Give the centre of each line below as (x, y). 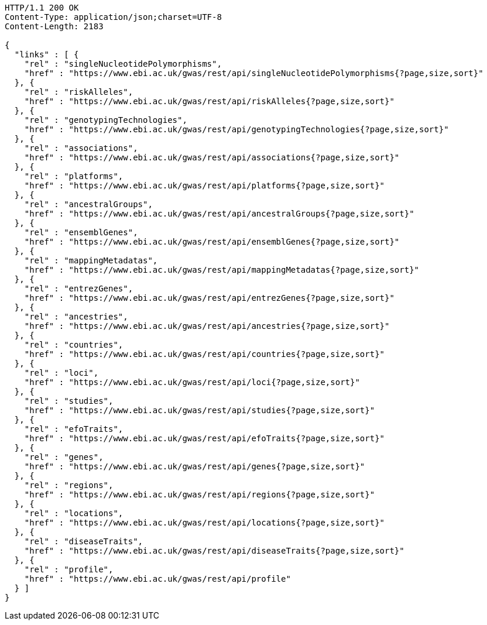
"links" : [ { (47, 54)
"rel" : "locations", (74, 513)
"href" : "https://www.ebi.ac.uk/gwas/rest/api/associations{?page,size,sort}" (212, 157)
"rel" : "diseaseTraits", (84, 541)
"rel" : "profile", (69, 569)
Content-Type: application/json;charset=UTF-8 (113, 17)
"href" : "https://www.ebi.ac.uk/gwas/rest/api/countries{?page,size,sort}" (205, 354)
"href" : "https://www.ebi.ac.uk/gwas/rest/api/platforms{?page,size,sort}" (205, 186)
